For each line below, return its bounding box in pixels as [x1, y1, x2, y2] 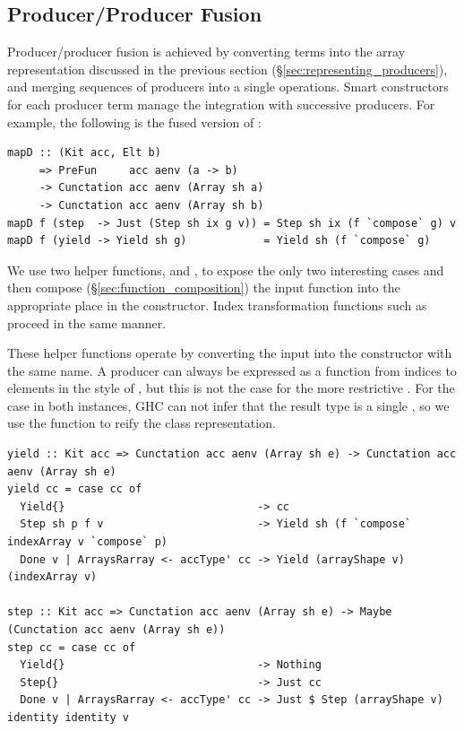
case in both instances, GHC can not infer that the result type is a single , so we [7, 396, 450, 414]
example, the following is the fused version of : [7, 112, 262, 131]
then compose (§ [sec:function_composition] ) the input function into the [7, 278, 400, 297]
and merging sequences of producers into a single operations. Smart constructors [7, 77, 449, 96]
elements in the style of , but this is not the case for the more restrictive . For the [7, 379, 455, 397]
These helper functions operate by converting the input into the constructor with [7, 344, 452, 362]
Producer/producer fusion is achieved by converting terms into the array [7, 42, 406, 61]
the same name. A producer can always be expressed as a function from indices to [7, 361, 457, 379]
